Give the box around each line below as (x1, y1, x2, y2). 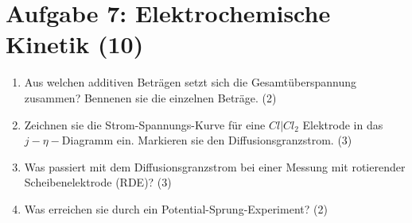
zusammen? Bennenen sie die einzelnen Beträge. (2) (24, 89, 277, 106)
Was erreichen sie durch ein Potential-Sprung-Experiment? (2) (24, 200, 328, 217)
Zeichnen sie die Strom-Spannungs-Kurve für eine (24, 116, 266, 133)
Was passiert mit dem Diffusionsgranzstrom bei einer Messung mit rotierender (24, 158, 406, 175)
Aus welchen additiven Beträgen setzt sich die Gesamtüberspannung (24, 74, 357, 90)
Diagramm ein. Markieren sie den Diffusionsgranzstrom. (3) (61, 132, 352, 148)
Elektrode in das (302, 116, 383, 133)
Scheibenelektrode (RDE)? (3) (24, 174, 172, 190)
